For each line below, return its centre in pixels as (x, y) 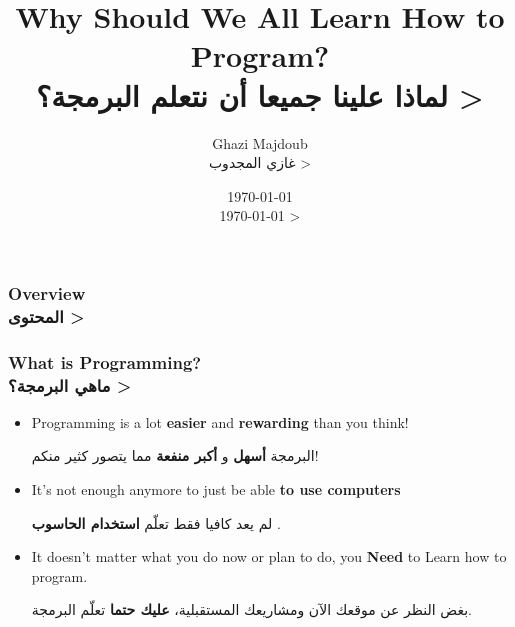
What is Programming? (105, 361)
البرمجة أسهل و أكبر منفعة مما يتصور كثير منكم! (175, 455)
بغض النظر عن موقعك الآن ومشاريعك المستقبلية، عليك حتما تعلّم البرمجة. (251, 609)
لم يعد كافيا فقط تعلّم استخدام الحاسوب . (156, 522)
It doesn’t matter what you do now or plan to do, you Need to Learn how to (269, 556)
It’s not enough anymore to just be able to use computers (216, 489)
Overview (47, 292)
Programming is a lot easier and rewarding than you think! (220, 421)
